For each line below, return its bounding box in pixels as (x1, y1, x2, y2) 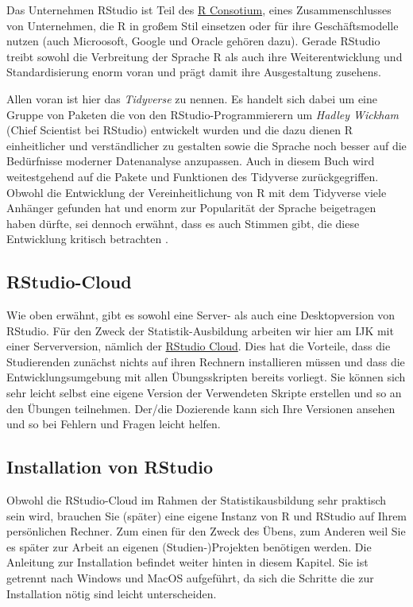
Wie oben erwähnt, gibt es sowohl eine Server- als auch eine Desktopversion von (6, 307, 396, 323)
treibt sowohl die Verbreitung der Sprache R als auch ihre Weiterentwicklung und (6, 48, 403, 64)
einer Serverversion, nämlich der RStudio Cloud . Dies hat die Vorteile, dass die (6, 338, 391, 354)
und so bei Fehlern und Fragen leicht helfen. (6, 416, 221, 432)
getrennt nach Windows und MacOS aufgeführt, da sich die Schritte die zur (6, 570, 374, 586)
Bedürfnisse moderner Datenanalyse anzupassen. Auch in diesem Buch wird (6, 153, 375, 169)
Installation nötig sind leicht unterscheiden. (6, 585, 217, 601)
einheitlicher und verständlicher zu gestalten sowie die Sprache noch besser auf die (6, 137, 407, 153)
